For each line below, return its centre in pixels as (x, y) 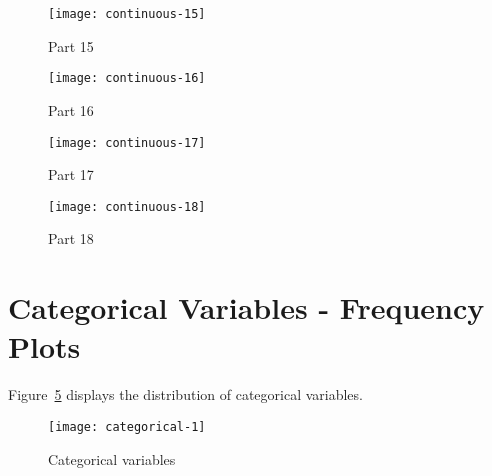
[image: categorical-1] (127, 426)
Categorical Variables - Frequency (246, 307)
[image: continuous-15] (127, 14)
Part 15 (71, 45)
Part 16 (71, 109)
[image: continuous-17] (127, 142)
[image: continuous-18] (127, 206)
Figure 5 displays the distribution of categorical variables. (185, 394)
